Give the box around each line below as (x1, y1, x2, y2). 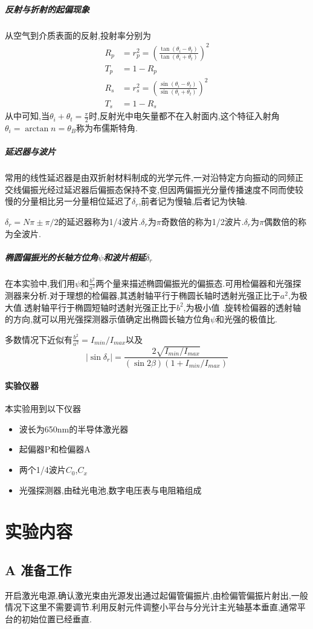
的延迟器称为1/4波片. (58, 215, 141, 227)
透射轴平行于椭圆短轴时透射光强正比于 (24, 301, 176, 313)
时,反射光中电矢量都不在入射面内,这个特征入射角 (88, 109, 280, 122)
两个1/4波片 (19, 463, 66, 476)
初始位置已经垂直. (21, 613, 92, 625)
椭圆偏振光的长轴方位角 (5, 250, 98, 263)
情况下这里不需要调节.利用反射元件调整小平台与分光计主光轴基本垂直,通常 (5, 601, 297, 613)
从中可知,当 (5, 109, 50, 122)
